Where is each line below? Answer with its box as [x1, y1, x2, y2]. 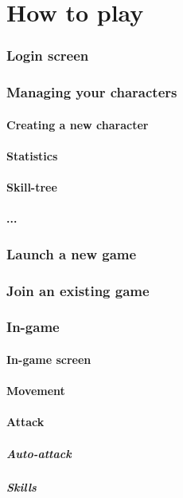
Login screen [6, 45, 89, 65]
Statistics [6, 147, 58, 164]
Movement [6, 382, 65, 399]
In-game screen [6, 350, 91, 367]
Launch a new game [6, 243, 137, 263]
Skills [6, 479, 37, 496]
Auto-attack [6, 445, 72, 461]
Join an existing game [6, 280, 150, 300]
